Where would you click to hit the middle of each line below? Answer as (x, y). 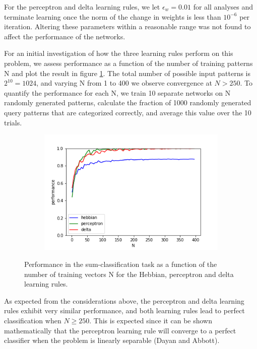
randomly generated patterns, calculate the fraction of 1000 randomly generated (128, 102)
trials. (13, 122)
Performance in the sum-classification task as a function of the (121, 264)
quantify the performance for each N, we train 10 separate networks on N (117, 92)
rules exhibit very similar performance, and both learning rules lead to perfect (124, 310)
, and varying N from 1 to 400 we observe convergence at (124, 83)
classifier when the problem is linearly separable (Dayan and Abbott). (112, 340)
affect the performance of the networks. (65, 36)
